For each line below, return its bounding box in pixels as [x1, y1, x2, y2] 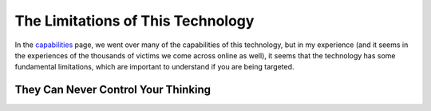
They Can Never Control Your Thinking [14, 83, 212, 97]
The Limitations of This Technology [14, 12, 255, 30]
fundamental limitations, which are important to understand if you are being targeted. [14, 62, 295, 72]
